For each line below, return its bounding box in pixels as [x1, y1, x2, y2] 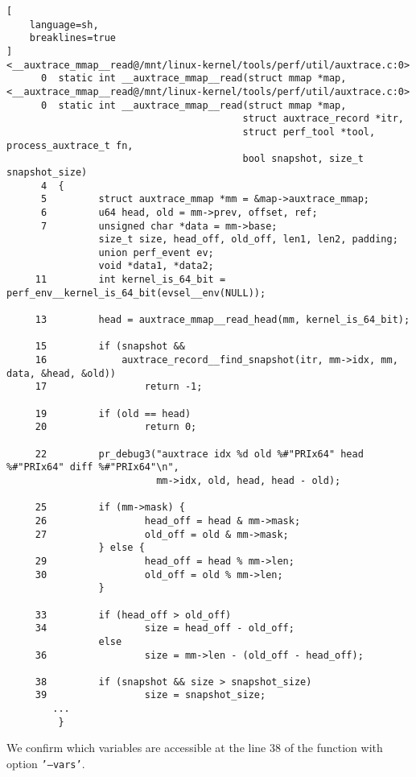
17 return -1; [35, 381, 203, 393]
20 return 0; [35, 421, 197, 433]
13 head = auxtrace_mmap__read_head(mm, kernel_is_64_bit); [35, 314, 410, 326]
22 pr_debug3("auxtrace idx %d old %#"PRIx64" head [35, 448, 364, 460]
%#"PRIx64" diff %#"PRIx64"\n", [6, 461, 179, 473]
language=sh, [29, 19, 99, 31]
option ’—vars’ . [6, 755, 85, 772]
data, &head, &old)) [6, 367, 117, 379]
